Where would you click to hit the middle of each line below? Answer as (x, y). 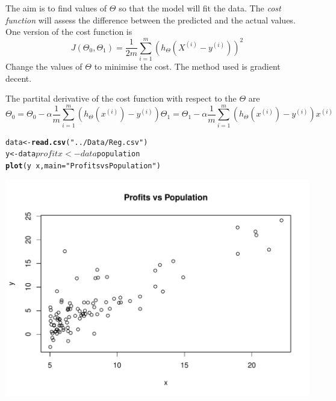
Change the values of (44, 66)
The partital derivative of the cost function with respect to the (121, 98)
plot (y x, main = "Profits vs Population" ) (83, 166)
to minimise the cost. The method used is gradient (187, 66)
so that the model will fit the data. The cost (200, 8)
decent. (19, 78)
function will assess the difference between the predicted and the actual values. (151, 20)
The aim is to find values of (56, 8)
